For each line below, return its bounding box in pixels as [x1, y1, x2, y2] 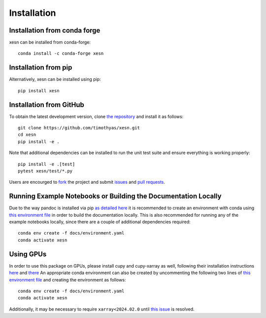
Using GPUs [9, 250, 47, 258]
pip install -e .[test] [18, 161, 75, 167]
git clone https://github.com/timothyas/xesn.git [18, 125, 140, 131]
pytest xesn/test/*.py [18, 168, 73, 174]
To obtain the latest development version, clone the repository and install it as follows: [9, 114, 184, 119]
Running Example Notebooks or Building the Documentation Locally [9, 192, 222, 200]
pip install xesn [18, 88, 60, 93]
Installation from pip [9, 63, 72, 72]
